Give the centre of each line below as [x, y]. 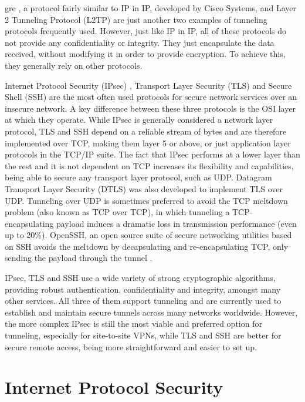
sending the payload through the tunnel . [79, 258]
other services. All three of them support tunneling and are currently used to [143, 301]
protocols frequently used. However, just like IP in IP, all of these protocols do [146, 31]
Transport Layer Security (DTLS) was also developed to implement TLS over [144, 188]
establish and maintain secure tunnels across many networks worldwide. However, [151, 312]
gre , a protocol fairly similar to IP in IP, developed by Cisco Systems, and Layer [150, 8]
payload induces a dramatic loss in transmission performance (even [176, 223]
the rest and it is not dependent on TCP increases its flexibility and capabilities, [149, 165]
